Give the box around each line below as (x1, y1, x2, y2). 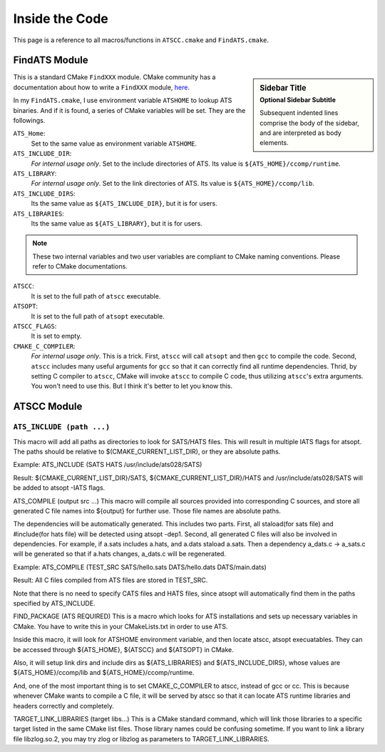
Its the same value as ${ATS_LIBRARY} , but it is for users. (31, 219, 202, 228)
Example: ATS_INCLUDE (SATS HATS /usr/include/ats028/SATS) (13, 461, 202, 469)
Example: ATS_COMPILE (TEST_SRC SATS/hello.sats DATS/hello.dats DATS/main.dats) (13, 563, 267, 571)
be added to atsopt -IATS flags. (13, 483, 106, 492)
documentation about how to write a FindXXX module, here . (13, 83, 190, 91)
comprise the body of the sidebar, (260, 119, 359, 127)
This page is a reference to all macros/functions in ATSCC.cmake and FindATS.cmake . (13, 36, 269, 44)
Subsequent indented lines (260, 109, 339, 117)
